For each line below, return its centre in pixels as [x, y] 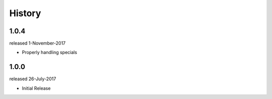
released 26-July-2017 [33, 79]
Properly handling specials [50, 53]
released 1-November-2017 [38, 43]
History [25, 13]
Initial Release [36, 88]
